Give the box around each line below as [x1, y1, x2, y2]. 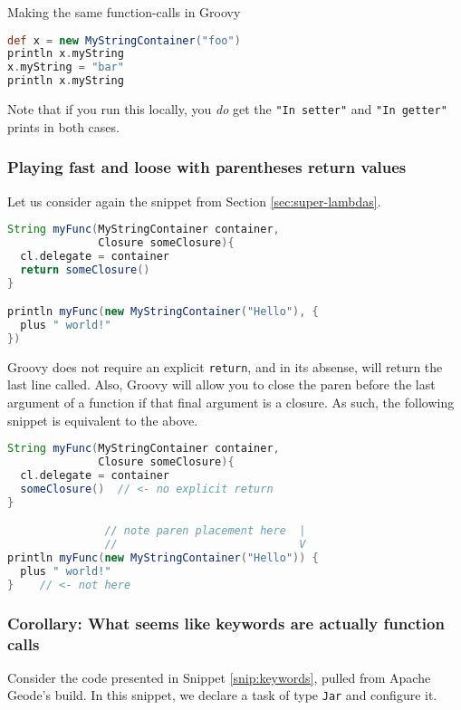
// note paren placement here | [104, 524, 306, 538]
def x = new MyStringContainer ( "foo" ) [7, 34, 241, 47]
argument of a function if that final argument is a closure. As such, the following [7, 393, 455, 412]
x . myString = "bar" [7, 61, 124, 74]
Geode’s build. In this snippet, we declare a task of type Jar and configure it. [7, 686, 437, 705]
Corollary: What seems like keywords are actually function [7, 611, 445, 634]
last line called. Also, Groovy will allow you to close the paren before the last [7, 375, 436, 394]
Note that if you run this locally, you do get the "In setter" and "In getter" [7, 100, 447, 119]
